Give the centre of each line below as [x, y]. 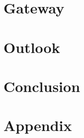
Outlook [32, 47]
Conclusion [42, 86]
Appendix [38, 125]
